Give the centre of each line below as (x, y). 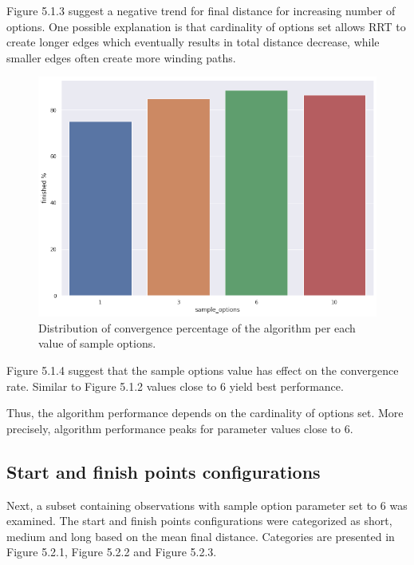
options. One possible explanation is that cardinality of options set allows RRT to (206, 26)
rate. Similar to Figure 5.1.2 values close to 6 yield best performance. (175, 386)
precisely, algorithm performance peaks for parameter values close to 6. (180, 428)
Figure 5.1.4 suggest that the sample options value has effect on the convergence (203, 370)
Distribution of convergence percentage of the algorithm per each (197, 327)
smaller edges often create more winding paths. (121, 57)
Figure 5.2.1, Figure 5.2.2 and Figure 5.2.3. (112, 552)
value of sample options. (97, 343)
